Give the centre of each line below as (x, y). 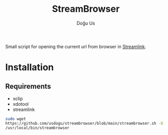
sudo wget (16, 119)
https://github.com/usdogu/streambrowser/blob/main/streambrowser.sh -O (84, 123)
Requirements (28, 86)
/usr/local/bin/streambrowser (38, 128)
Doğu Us (86, 23)
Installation (30, 67)
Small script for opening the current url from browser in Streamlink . (76, 46)
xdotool (21, 104)
